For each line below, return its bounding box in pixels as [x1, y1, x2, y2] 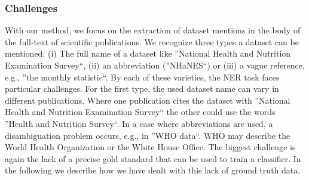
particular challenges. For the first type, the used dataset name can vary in [5, 82, 279, 95]
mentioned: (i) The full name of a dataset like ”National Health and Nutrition [5, 47, 291, 60]
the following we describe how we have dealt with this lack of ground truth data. [5, 164, 301, 176]
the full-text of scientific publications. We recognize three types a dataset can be [5, 35, 299, 48]
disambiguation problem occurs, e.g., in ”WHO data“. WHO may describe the [5, 129, 290, 141]
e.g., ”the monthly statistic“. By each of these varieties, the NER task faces [5, 70, 280, 83]
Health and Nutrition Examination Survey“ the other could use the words [5, 105, 276, 118]
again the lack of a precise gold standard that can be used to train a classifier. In [5, 152, 301, 165]
